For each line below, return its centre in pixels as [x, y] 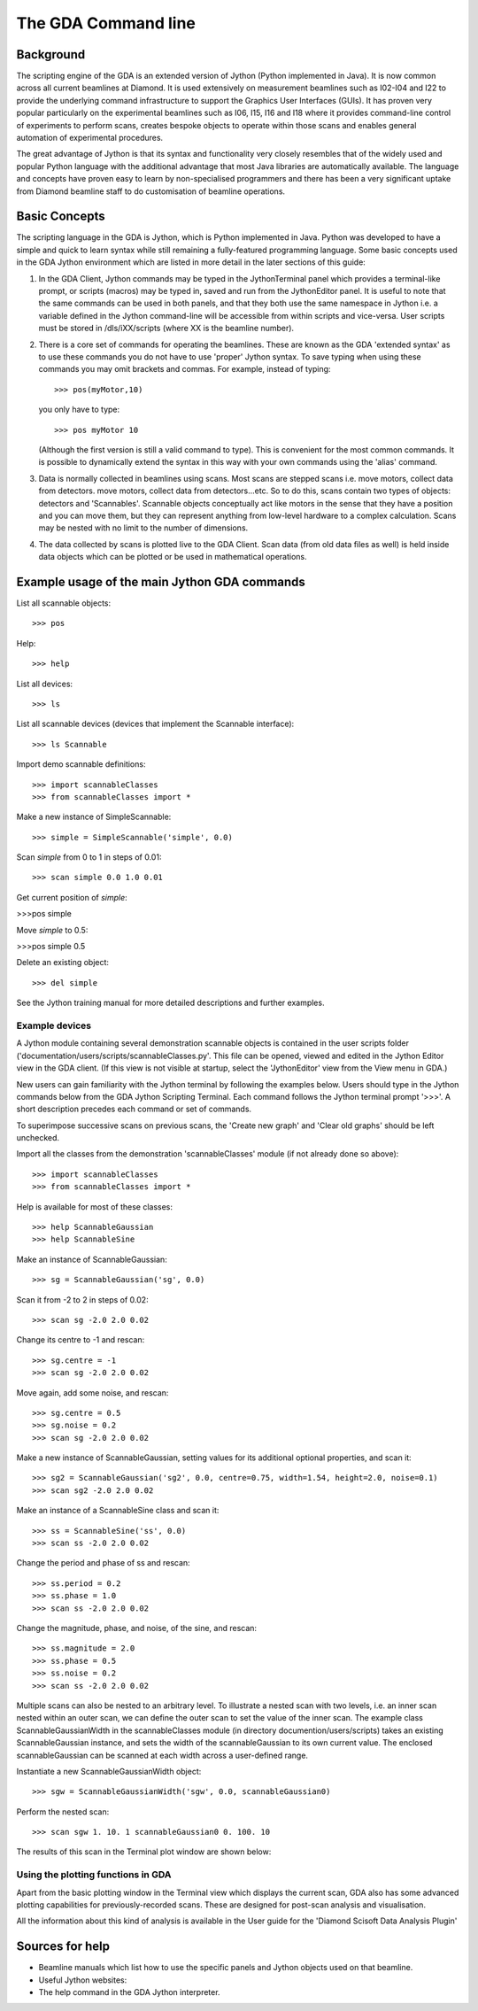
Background [51, 54]
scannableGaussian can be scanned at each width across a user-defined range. [162, 1755]
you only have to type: [79, 410]
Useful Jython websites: [83, 1980]
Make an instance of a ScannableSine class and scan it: [118, 1511]
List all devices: [45, 684]
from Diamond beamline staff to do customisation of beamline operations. [151, 191]
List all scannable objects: [64, 603]
